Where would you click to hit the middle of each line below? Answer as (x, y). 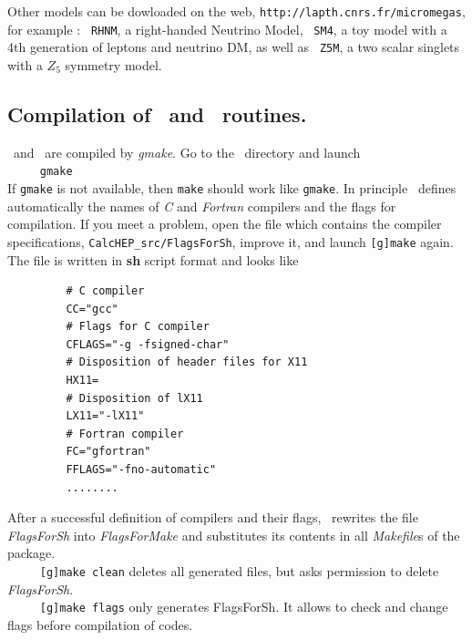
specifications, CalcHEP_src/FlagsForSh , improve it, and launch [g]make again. (231, 241)
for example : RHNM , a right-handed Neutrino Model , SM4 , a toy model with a (227, 29)
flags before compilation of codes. (100, 624)
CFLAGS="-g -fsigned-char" (148, 344)
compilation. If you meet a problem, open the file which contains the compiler (225, 224)
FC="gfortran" (108, 452)
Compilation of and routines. (157, 114)
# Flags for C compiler (138, 327)
